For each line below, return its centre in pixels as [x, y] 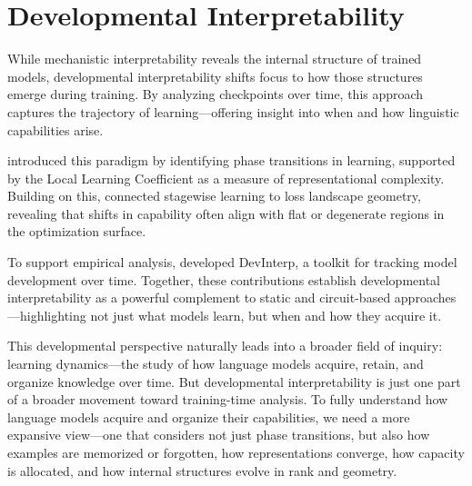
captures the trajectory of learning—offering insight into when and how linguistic [233, 111]
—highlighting [47, 315]
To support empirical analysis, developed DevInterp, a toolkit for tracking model [232, 262]
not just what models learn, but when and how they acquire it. [266, 315]
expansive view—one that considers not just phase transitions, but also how [219, 435]
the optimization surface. [77, 231]
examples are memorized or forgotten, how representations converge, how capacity [236, 452]
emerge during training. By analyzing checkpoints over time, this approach [216, 94]
